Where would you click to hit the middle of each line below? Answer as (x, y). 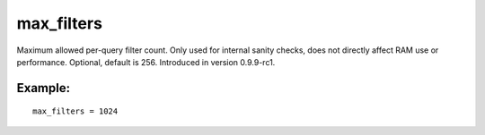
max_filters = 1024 (75, 111)
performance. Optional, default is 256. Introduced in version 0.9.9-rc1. (146, 62)
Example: (44, 88)
